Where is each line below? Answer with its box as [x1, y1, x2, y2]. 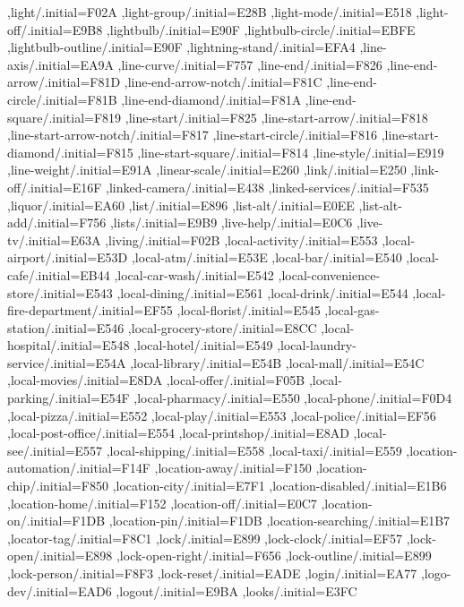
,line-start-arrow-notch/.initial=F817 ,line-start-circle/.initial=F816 [7, 125, 378, 144]
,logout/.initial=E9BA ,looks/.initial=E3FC [116, 581, 357, 600]
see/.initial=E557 [7, 440, 103, 459]
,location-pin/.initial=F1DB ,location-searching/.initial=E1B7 [108, 511, 451, 530]
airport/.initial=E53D [7, 248, 128, 267]
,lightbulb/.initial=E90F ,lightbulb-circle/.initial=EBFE [106, 20, 416, 38]
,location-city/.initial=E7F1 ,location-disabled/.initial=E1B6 [112, 476, 447, 495]
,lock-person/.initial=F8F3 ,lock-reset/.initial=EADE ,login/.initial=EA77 [7, 564, 417, 582]
